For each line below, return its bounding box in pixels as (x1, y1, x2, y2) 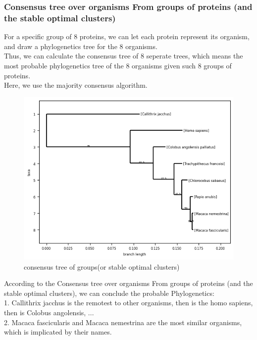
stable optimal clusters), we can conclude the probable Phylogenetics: (4, 287, 214, 298)
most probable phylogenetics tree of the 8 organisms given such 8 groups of (4, 60, 232, 70)
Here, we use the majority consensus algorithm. (4, 80, 148, 90)
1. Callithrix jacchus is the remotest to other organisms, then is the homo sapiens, (4, 297, 253, 308)
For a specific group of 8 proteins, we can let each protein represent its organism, (4, 31, 250, 42)
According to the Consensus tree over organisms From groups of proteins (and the (4, 278, 253, 288)
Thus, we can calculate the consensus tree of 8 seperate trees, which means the (4, 51, 243, 61)
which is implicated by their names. (4, 327, 112, 337)
